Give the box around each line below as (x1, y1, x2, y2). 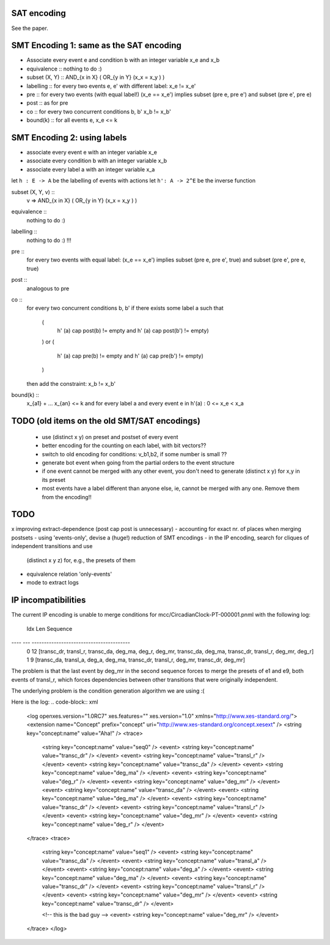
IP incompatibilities (11, 595, 86, 606)
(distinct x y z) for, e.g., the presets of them (26, 556, 136, 563)
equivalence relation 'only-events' (26, 570, 112, 578)
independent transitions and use (11, 543, 93, 550)
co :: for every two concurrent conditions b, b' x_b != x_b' (26, 108, 171, 115)
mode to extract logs (26, 579, 79, 586)
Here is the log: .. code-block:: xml (11, 698, 98, 706)
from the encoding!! (42, 493, 92, 500)
